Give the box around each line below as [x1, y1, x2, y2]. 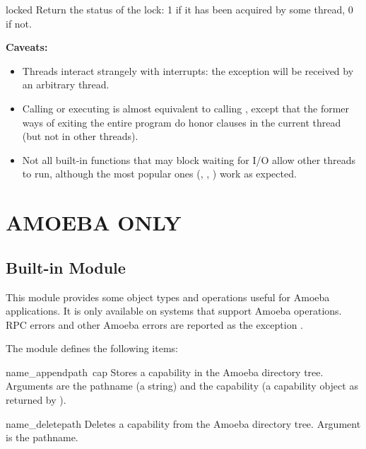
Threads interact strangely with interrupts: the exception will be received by [22, 63, 354, 78]
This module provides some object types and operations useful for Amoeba [6, 289, 330, 304]
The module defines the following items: [6, 341, 178, 356]
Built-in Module [6, 256, 126, 278]
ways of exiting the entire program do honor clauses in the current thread [22, 115, 341, 129]
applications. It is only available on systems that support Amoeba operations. [6, 303, 342, 318]
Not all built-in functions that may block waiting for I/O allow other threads [22, 152, 356, 167]
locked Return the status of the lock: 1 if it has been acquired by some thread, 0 [6, 2, 353, 16]
